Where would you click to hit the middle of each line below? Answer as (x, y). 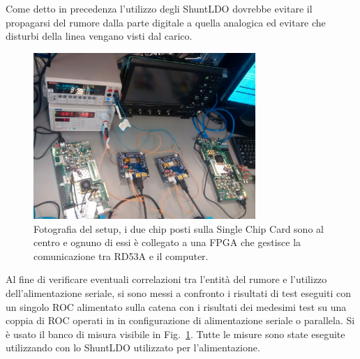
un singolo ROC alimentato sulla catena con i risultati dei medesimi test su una (176, 306)
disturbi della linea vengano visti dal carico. (99, 36)
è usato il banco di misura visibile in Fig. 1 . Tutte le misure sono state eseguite (175, 334)
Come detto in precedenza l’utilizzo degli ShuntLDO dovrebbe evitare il (159, 8)
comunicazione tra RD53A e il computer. (121, 255)
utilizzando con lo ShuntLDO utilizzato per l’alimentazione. (133, 347)
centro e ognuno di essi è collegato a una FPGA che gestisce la (167, 242)
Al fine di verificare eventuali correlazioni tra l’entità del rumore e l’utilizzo (166, 279)
